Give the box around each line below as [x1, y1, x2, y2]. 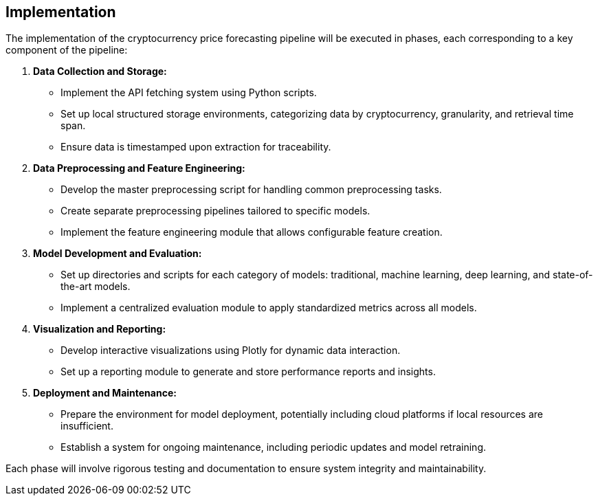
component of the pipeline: [5, 44, 128, 56]
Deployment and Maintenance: [33, 387, 177, 399]
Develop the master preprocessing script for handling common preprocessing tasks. [60, 183, 442, 196]
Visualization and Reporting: [33, 323, 166, 335]
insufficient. [60, 420, 113, 432]
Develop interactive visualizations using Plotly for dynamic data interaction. [60, 344, 401, 357]
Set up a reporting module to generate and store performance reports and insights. [60, 366, 436, 378]
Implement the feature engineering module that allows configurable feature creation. [60, 226, 443, 238]
